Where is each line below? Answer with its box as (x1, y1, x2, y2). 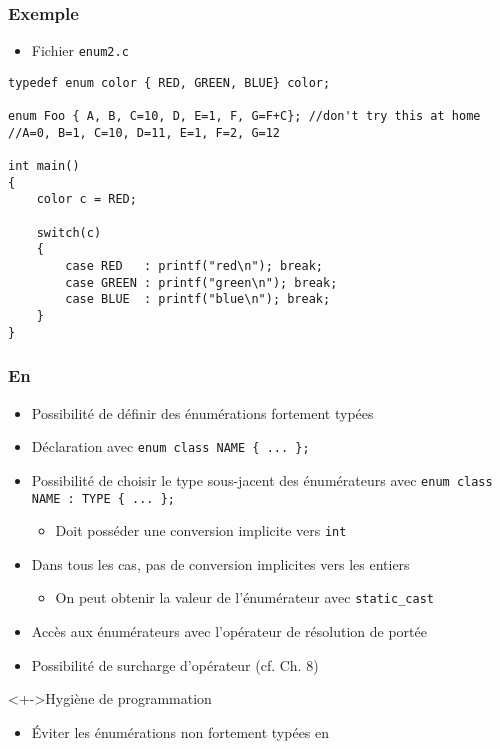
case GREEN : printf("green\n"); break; (65, 275, 338, 290)
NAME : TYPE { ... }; (31, 491, 175, 506)
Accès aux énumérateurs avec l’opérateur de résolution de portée (31, 621, 427, 642)
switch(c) (36, 225, 102, 240)
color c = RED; (36, 192, 137, 207)
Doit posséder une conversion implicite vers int (55, 520, 347, 541)
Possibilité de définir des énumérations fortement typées (31, 402, 374, 423)
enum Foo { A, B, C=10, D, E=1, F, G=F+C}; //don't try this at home (8, 109, 481, 124)
